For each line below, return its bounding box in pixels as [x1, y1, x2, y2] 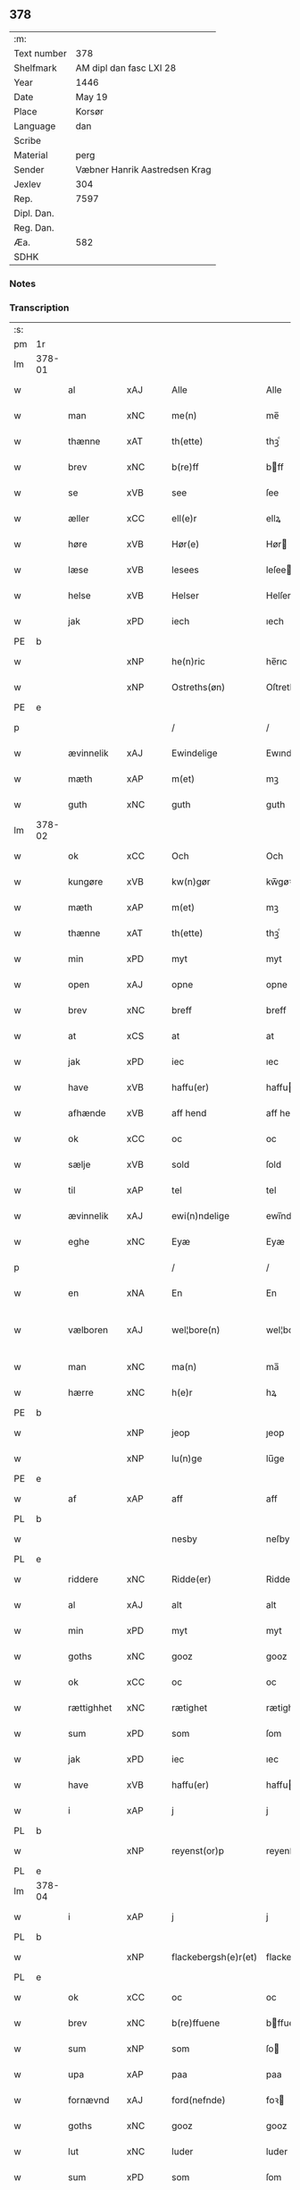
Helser [171, 589, 199, 602]
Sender [13, 163, 45, 175]
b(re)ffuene [171, 2017, 221, 2029]
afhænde [68, 1107, 106, 1120]
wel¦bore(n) [171, 1323, 221, 1336]
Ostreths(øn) [171, 681, 226, 694]
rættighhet [68, 1702, 112, 1714]
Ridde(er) [171, 1573, 212, 1585]
